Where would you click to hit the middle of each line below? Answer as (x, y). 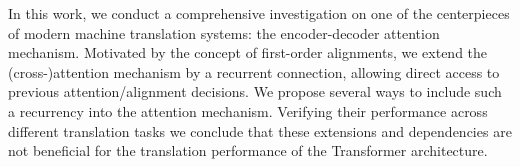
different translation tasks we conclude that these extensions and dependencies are (260, 130)
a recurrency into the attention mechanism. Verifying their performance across (248, 110)
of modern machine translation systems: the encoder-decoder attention (224, 32)
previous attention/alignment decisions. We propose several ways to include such (255, 91)
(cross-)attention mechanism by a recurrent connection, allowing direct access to (254, 71)
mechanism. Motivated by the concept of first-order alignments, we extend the (248, 52)
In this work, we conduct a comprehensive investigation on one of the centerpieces (259, 13)
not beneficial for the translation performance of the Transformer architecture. (248, 150)
